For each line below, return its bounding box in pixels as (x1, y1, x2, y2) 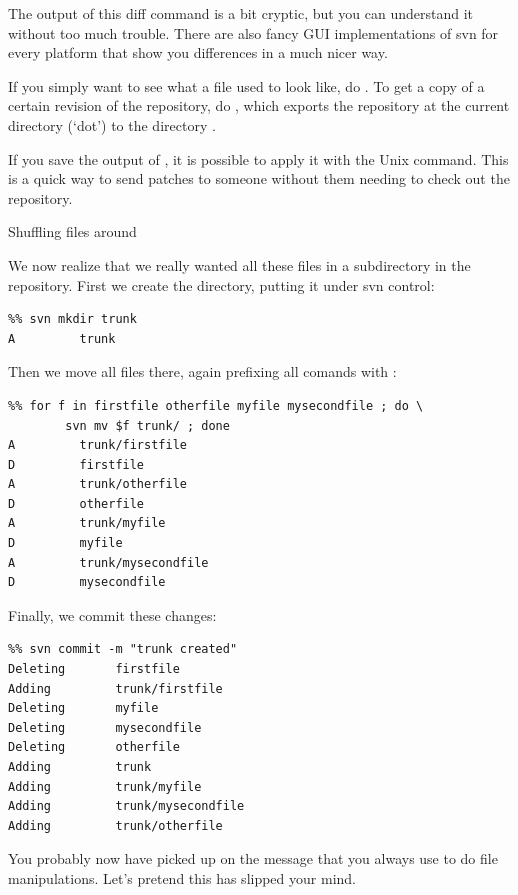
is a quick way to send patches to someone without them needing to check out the (8, 168, 510, 189)
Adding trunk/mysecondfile (8, 799, 245, 814)
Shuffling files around (8, 221, 137, 242)
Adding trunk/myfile (8, 779, 202, 794)
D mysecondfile (8, 575, 166, 590)
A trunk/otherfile (8, 477, 187, 492)
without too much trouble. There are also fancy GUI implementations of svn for (8, 22, 499, 43)
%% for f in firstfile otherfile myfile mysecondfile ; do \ (8, 398, 424, 413)
